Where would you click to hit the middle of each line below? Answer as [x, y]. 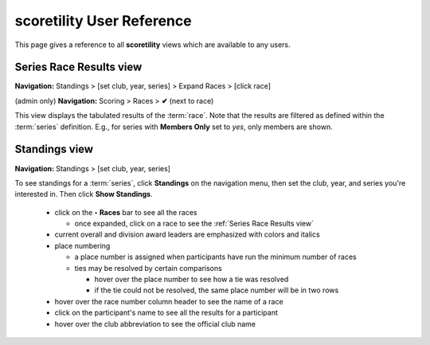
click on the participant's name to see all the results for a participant [166, 313]
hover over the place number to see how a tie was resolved [192, 280]
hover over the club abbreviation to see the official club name [155, 323]
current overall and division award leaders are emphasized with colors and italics [187, 234]
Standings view [54, 149]
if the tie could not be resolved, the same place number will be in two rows [217, 290]
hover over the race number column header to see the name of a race [169, 301]
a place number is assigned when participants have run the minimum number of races [216, 257]
